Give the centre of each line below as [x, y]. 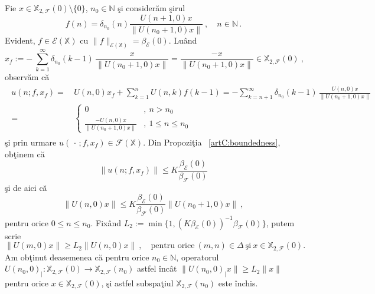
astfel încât [157, 268]
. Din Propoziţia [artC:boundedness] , [212, 142]
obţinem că [25, 153]
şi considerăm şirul [151, 8]
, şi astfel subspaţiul [137, 283]
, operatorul [198, 257]
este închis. [238, 283]
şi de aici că [26, 187]
